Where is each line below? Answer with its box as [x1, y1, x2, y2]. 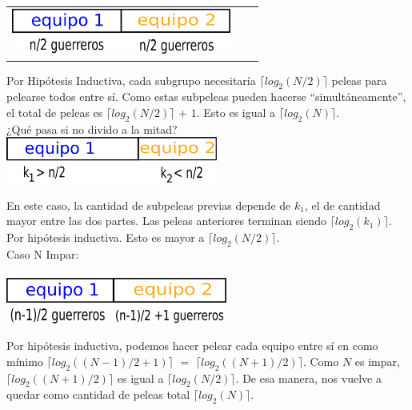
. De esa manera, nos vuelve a [235, 369, 382, 386]
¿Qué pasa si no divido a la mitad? [6, 120, 178, 137]
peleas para [331, 71, 387, 88]
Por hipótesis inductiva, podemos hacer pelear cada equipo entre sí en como [6, 337, 378, 354]
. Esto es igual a [196, 103, 276, 120]
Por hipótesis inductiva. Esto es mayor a [6, 228, 205, 245]
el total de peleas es [6, 103, 103, 120]
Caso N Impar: [6, 245, 79, 262]
